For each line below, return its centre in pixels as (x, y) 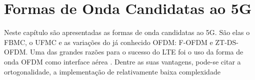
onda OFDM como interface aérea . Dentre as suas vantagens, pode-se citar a (122, 61)
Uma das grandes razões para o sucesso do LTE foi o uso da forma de (137, 52)
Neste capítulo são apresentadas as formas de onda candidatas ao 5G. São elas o (127, 32)
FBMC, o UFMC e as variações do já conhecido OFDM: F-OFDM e (108, 42)
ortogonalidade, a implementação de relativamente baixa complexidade (112, 71)
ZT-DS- (227, 42)
